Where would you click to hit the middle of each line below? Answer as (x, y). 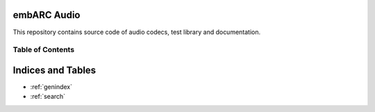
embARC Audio (47, 15)
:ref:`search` (48, 97)
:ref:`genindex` (51, 86)
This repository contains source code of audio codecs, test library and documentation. (137, 32)
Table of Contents (44, 50)
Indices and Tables (55, 70)
